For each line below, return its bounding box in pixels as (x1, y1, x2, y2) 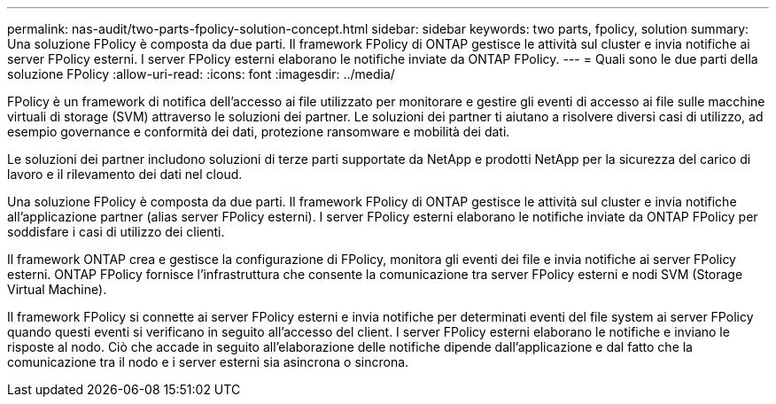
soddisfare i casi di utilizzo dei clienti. (7, 224, 225, 239)
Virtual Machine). (7, 282, 107, 297)
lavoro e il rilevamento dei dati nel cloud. (7, 167, 243, 182)
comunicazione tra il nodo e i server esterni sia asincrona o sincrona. (7, 354, 409, 369)
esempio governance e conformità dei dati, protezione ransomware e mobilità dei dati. (7, 124, 510, 139)
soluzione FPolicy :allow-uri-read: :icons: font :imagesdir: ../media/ (7, 66, 395, 82)
